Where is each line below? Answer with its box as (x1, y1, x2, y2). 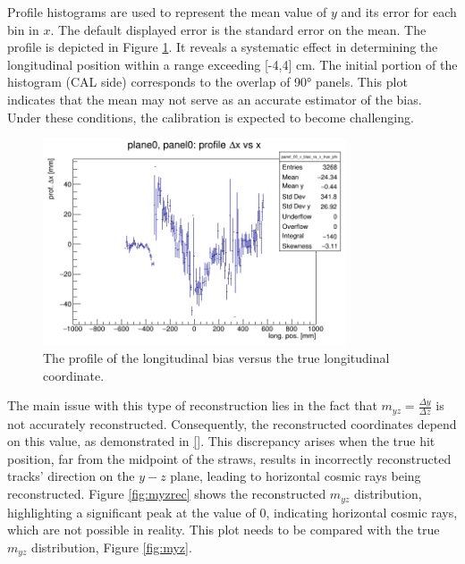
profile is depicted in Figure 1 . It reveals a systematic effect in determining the (7, 38, 438, 56)
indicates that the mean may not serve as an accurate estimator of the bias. (7, 89, 422, 108)
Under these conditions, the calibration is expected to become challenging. (7, 107, 414, 126)
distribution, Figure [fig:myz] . (31, 537, 192, 556)
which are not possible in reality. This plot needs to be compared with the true (7, 520, 440, 539)
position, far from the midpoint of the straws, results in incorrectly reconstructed (7, 449, 452, 467)
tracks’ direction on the (7, 467, 135, 485)
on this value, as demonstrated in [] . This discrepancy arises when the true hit (7, 432, 435, 450)
